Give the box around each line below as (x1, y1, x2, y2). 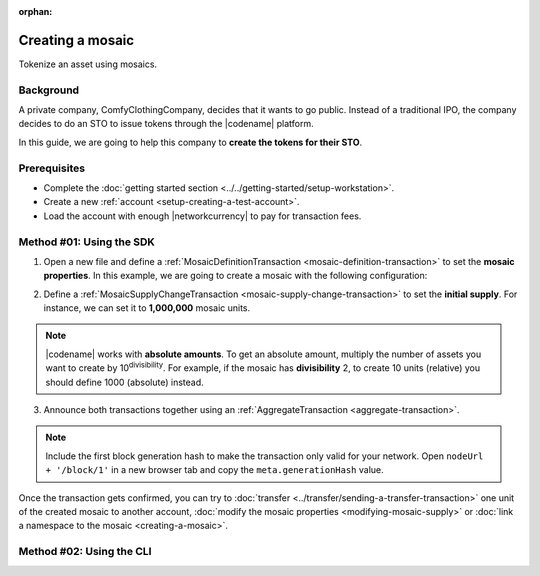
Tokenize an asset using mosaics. (18, 58, 158, 70)
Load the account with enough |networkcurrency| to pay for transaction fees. (43, 210, 362, 222)
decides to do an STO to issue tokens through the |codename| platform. (18, 118, 314, 130)
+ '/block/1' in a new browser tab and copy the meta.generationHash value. (45, 464, 384, 476)
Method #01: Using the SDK (18, 235, 155, 249)
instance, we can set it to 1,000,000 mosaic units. (43, 302, 251, 314)
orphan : (18, 6, 53, 17)
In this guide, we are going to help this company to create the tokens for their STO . (18, 136, 363, 148)
